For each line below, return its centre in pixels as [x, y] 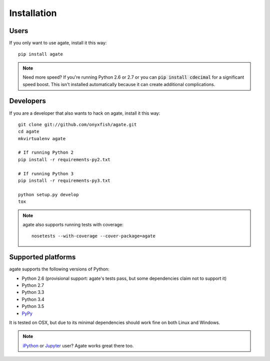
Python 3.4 [33, 299]
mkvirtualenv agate [42, 138]
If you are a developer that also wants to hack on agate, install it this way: [85, 113]
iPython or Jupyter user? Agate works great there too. [78, 345]
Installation [33, 13]
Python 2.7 [33, 285]
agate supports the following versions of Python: [59, 269]
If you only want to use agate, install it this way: [58, 43]
